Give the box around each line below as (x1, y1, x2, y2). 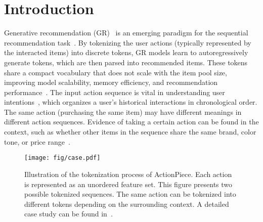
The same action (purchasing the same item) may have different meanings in (4, 106, 242, 117)
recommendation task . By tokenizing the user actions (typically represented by (4, 37, 251, 48)
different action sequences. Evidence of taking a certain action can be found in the (4, 116, 259, 127)
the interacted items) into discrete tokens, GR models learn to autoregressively (4, 47, 248, 58)
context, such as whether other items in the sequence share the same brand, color (4, 126, 256, 137)
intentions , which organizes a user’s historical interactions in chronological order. (4, 97, 257, 107)
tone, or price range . (4, 136, 70, 147)
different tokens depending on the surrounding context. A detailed (24, 198, 229, 209)
